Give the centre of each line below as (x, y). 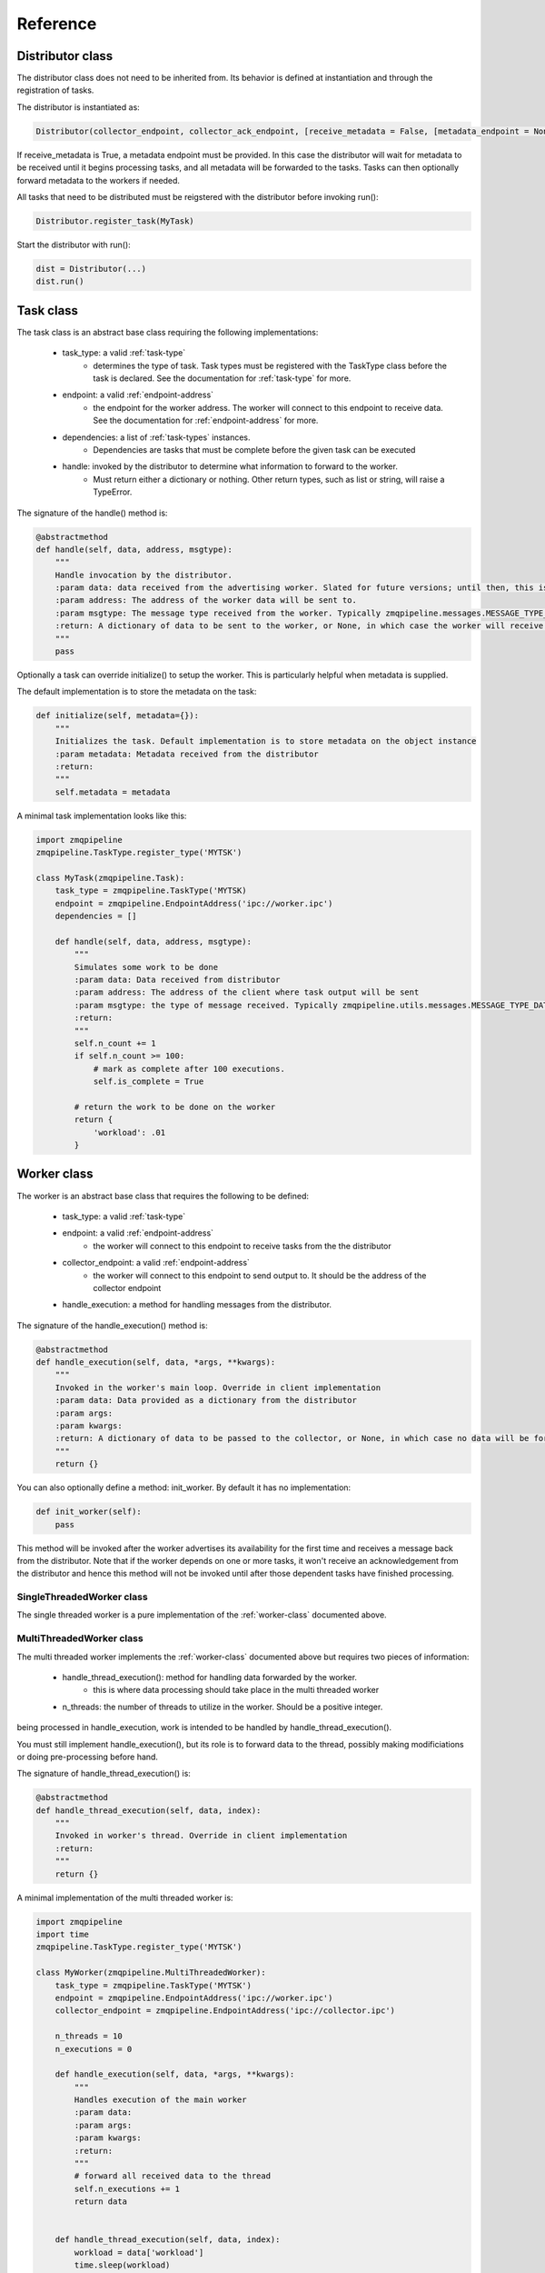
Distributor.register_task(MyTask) (115, 221)
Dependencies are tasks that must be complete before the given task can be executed (254, 449)
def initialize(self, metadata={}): (118, 716)
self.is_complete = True (149, 1081)
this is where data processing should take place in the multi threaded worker (236, 1690)
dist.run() (60, 281)
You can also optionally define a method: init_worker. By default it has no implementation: (184, 1487)
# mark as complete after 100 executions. (189, 1069)
